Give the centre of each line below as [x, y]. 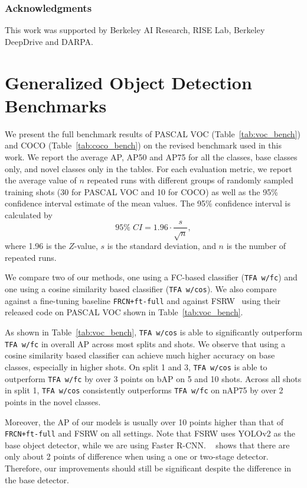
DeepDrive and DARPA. [49, 41]
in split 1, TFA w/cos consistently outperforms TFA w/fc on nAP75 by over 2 [144, 390]
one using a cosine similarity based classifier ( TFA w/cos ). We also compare [141, 289]
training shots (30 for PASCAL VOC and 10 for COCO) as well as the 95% [141, 191]
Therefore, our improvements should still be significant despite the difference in [148, 468]
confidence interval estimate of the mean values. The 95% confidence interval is [148, 203]
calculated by [29, 214]
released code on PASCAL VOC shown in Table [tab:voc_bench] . [124, 312]
